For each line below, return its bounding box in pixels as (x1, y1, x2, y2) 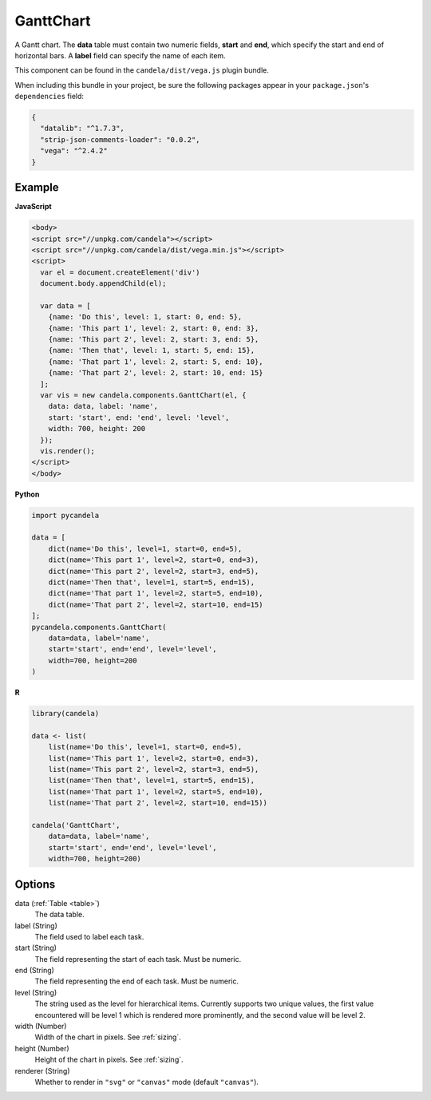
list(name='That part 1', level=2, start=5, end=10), (48, 787, 263, 796)
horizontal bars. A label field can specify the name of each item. (14, 50, 227, 60)
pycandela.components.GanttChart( (31, 623, 167, 631)
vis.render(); (40, 446, 96, 455)
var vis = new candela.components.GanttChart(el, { (40, 391, 247, 399)
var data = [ (40, 301, 91, 311)
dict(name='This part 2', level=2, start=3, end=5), (48, 567, 259, 576)
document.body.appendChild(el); (40, 279, 167, 288)
